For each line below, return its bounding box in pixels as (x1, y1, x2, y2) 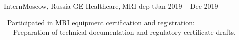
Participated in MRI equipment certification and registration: (7, 17, 195, 27)
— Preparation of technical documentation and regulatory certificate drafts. (4, 27, 236, 37)
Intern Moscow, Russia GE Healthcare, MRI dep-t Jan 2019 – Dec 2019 (4, 1, 218, 11)
